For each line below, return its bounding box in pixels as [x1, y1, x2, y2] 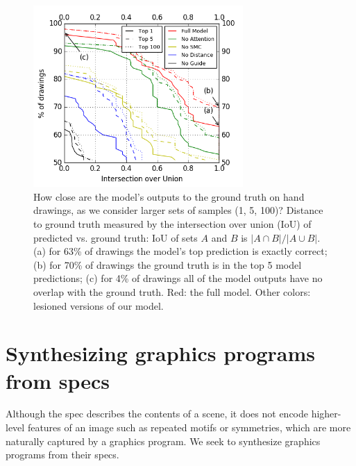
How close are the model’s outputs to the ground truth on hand [33, 189, 305, 203]
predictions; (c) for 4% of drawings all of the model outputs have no [33, 271, 323, 285]
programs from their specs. [6, 447, 119, 462]
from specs [6, 366, 110, 394]
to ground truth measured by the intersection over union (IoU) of [33, 217, 312, 231]
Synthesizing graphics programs [6, 339, 315, 367]
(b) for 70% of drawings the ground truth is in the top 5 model [33, 257, 302, 272]
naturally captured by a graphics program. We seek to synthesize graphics [6, 433, 321, 448]
